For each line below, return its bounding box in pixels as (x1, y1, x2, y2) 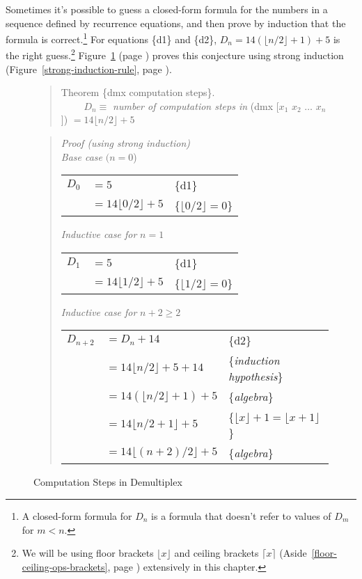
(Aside (279, 546, 307, 560)
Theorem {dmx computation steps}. (61, 85, 215, 100)
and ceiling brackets (174, 546, 259, 560)
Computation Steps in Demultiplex (33, 475, 182, 489)
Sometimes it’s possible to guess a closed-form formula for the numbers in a (6, 2, 328, 16)
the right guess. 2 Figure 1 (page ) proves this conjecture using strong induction (6, 46, 344, 63)
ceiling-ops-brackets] (22, 559, 108, 573)
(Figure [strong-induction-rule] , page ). (6, 61, 172, 76)
